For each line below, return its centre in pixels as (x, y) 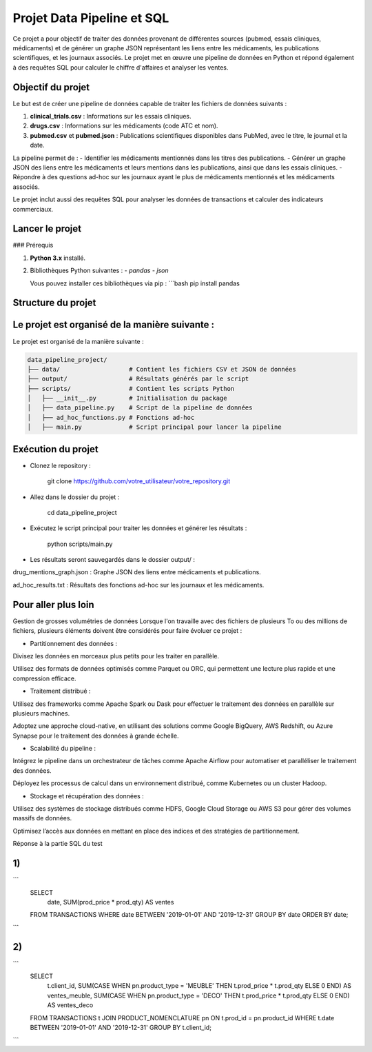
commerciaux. (33, 209)
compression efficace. (44, 678)
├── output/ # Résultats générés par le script (138, 379)
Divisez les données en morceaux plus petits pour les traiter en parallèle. (116, 656)
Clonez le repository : (60, 465)
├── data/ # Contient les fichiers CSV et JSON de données (162, 369)
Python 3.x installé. (58, 258)
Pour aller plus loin (53, 604)
